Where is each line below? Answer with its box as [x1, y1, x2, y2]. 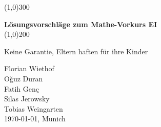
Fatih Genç [4, 83, 39, 94]
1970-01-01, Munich [4, 113, 66, 124]
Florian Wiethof [4, 63, 54, 74]
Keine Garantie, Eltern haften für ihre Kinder [4, 46, 148, 56]
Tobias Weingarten [4, 103, 63, 114]
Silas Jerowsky [4, 93, 50, 104]
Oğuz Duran [4, 73, 43, 83]
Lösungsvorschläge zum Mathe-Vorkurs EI [4, 18, 157, 29]
